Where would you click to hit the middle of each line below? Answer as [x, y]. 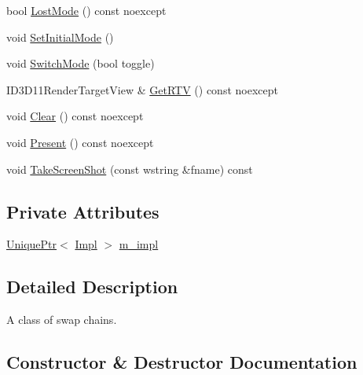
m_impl [139, 244]
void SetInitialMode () [60, 37]
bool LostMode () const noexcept [86, 10]
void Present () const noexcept [80, 142]
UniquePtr [32, 244]
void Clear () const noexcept [75, 116]
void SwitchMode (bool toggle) [81, 63]
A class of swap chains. [62, 320]
